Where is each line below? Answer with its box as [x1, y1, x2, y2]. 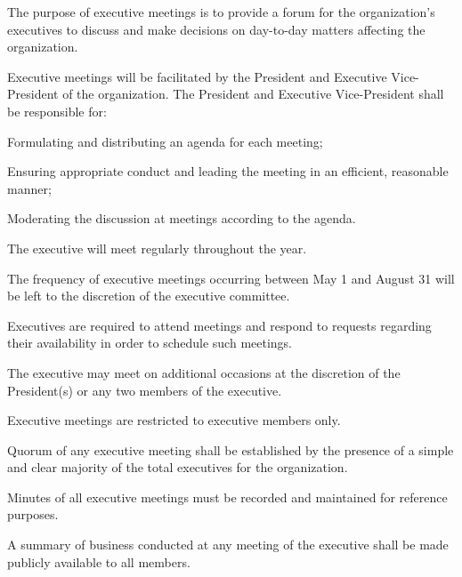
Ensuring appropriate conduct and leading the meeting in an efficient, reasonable [7, 162, 449, 180]
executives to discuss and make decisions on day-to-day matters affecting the [7, 20, 426, 38]
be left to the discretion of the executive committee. [7, 286, 290, 305]
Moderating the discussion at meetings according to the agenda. [7, 209, 356, 228]
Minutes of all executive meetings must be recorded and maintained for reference [7, 487, 448, 506]
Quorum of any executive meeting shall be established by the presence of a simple [7, 440, 454, 459]
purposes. [7, 505, 59, 524]
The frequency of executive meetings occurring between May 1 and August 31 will [7, 268, 455, 287]
